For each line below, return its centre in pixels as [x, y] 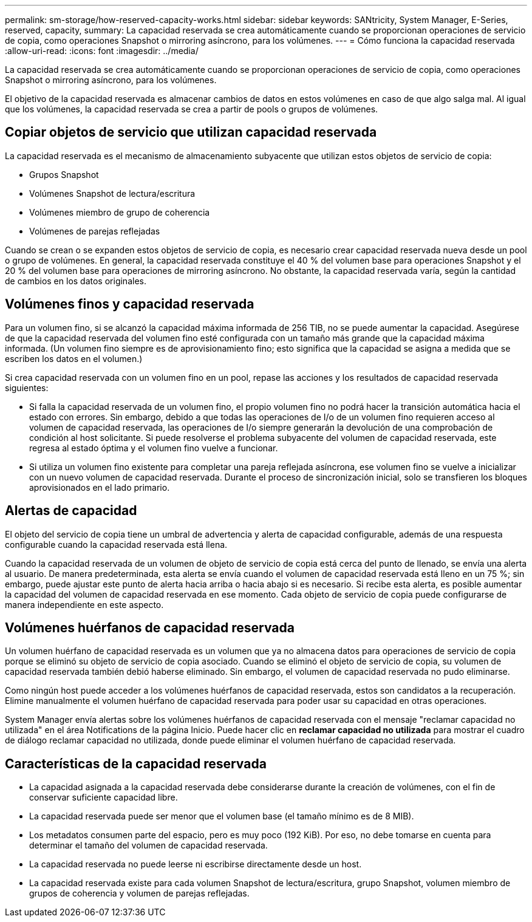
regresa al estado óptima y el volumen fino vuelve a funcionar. [154, 448]
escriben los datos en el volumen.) [74, 358]
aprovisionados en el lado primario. [100, 487]
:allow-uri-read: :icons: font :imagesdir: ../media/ [102, 51]
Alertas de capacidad [71, 511]
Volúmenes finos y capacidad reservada [130, 304]
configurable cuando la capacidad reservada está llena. [116, 544]
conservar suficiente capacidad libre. [104, 797]
